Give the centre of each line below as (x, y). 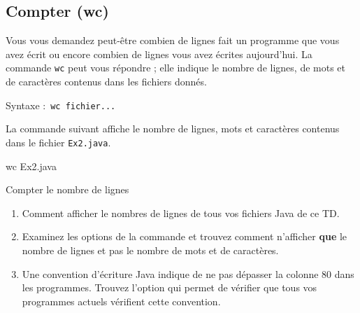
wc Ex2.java (31, 166)
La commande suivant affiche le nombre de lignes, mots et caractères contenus (173, 128)
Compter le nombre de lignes (67, 189)
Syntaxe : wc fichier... (61, 105)
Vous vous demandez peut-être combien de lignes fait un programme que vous (173, 40)
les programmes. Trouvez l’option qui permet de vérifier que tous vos (170, 287)
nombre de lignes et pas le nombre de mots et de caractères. (150, 250)
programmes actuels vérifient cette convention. (121, 301)
